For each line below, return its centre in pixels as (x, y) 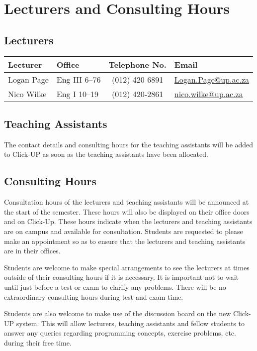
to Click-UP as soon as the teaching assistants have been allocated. (106, 154)
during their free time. (38, 342)
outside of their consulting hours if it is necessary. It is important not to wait (122, 277)
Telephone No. (137, 64)
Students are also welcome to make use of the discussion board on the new (118, 313)
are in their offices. (32, 251)
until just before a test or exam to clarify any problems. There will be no (115, 287)
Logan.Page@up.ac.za (212, 79)
